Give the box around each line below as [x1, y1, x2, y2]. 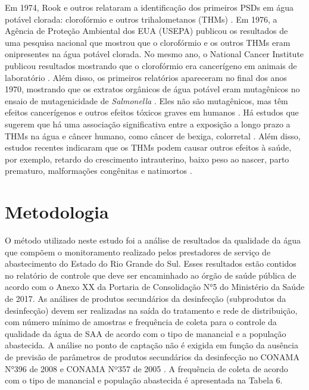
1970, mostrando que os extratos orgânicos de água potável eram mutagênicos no [5, 83, 300, 95]
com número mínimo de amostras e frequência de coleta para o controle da [5, 316, 277, 328]
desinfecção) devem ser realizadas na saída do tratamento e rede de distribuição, [5, 304, 298, 316]
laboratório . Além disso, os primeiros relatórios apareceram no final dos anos [5, 71, 287, 83]
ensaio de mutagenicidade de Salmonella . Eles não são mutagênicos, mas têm [5, 94, 288, 107]
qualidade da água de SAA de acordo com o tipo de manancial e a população [5, 327, 286, 339]
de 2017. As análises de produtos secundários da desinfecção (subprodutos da [5, 292, 286, 304]
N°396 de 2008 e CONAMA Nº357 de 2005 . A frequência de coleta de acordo [5, 362, 288, 375]
